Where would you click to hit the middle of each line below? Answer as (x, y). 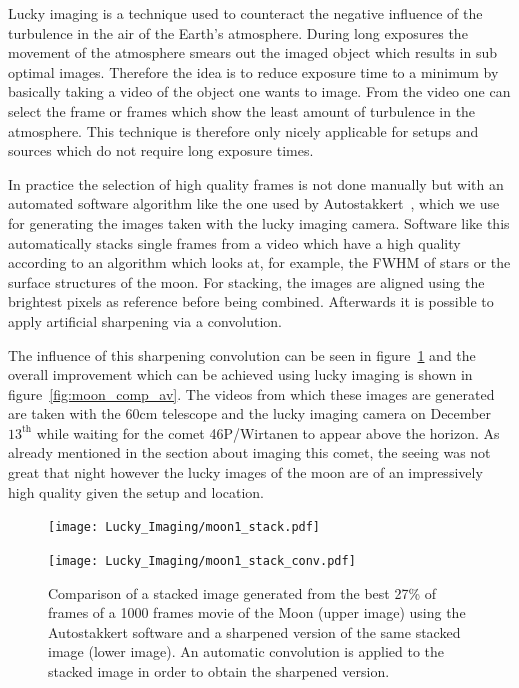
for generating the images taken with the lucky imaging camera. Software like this (259, 222)
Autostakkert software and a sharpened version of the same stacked (254, 631)
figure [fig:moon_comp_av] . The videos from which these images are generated (251, 393)
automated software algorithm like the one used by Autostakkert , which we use (254, 203)
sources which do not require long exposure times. (161, 150)
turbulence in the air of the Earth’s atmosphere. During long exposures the (238, 32)
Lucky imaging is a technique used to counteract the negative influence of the (245, 13)
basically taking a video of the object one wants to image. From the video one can (259, 91)
